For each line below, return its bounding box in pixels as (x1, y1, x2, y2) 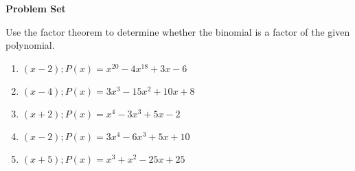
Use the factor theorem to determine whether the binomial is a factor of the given (5, 24, 350, 38)
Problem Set (5, 1, 66, 15)
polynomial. (5, 38, 55, 52)
